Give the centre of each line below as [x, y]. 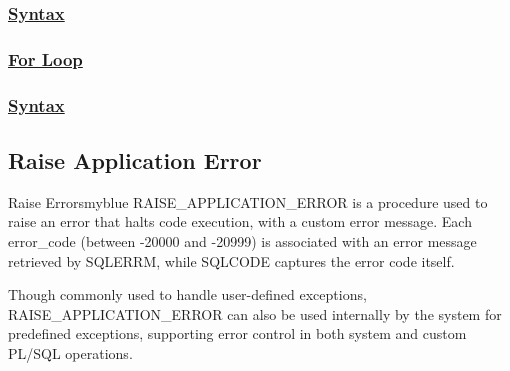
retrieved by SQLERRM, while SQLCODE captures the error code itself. [231, 260]
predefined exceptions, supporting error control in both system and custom [237, 333]
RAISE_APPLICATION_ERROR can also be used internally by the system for [255, 313]
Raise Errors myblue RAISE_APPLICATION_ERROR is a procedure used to [248, 201]
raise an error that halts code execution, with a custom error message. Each [240, 221]
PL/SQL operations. [70, 352]
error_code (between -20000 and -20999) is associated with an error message [242, 240]
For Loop [45, 58]
